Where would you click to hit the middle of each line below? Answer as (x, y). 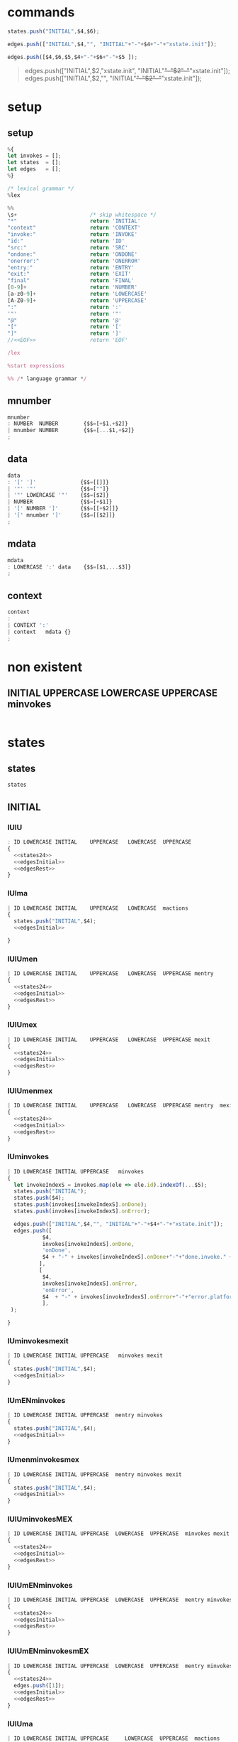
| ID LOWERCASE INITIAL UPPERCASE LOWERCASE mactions (98, 908)
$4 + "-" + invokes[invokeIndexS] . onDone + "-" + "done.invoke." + (137, 1257)
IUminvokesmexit (38, 1341)
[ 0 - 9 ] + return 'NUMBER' (73, 287)
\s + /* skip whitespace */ (82, 215)
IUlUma (20, 1724)
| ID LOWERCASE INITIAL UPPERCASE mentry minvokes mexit (95, 1474)
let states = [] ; (34, 163)
